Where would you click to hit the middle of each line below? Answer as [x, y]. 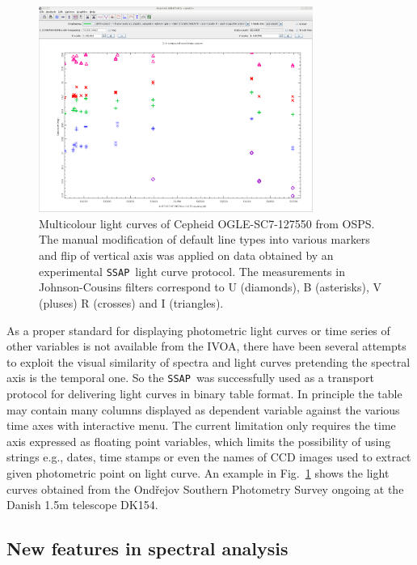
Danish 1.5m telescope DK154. [82, 505]
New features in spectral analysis [147, 548]
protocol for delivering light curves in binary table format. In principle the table [204, 393]
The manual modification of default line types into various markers [204, 239]
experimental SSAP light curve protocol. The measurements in [192, 271]
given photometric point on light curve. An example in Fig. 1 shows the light [198, 472]
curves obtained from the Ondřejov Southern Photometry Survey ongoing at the [205, 489]
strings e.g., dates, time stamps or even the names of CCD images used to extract [209, 457]
